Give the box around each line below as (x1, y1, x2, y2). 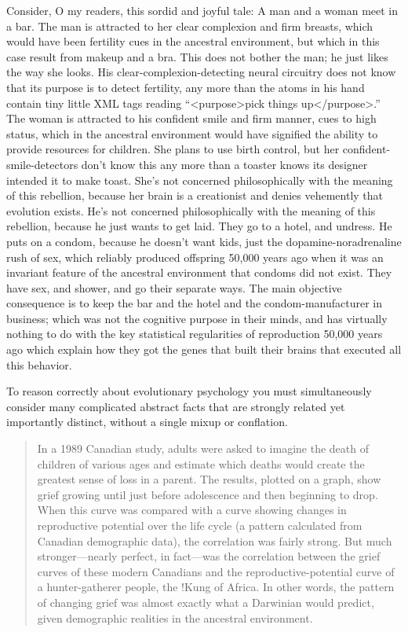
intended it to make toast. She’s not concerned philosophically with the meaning (6, 171, 393, 188)
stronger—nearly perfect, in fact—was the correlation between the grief (37, 548, 381, 564)
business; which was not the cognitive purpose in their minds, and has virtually (6, 310, 388, 326)
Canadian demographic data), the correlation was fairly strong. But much (37, 532, 392, 549)
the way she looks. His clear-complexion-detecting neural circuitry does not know (6, 64, 396, 80)
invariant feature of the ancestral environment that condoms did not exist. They (6, 264, 392, 281)
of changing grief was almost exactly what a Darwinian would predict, (37, 593, 374, 610)
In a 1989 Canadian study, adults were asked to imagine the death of (37, 440, 370, 457)
